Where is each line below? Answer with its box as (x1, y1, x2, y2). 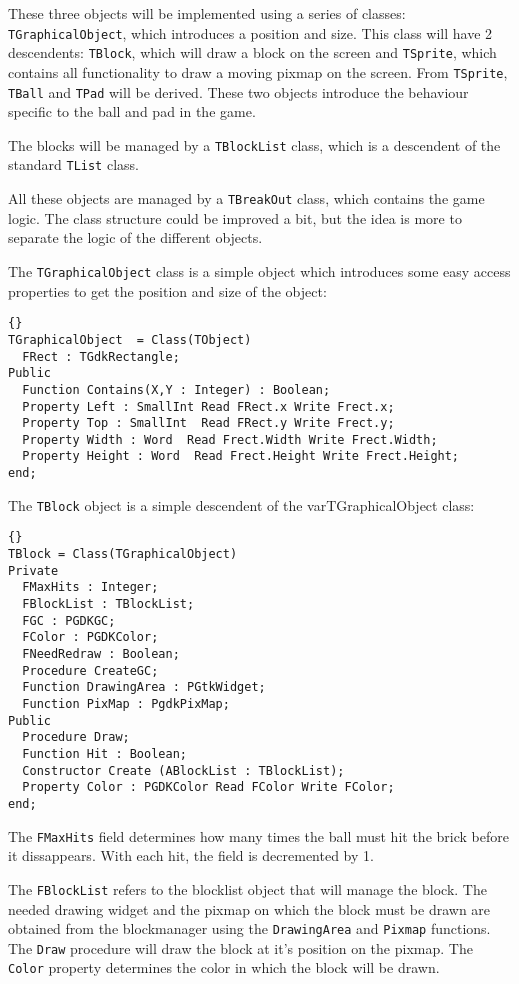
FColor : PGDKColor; (22, 630, 159, 645)
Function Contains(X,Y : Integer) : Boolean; (22, 382, 331, 397)
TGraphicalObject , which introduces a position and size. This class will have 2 (8, 22, 493, 43)
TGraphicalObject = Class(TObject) (8, 332, 252, 347)
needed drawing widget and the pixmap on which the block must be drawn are (8, 898, 491, 919)
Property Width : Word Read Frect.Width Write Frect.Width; (22, 432, 438, 447)
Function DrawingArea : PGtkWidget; (22, 680, 266, 695)
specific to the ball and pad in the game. (8, 101, 256, 122)
